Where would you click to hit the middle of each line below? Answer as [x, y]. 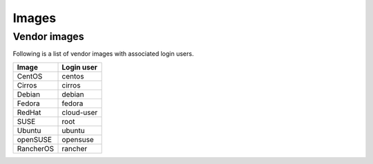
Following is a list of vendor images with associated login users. [103, 54]
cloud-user [80, 112]
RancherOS [36, 148]
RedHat [29, 112]
